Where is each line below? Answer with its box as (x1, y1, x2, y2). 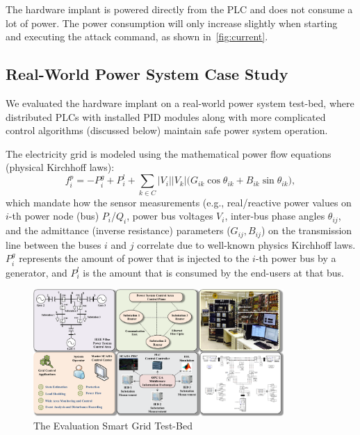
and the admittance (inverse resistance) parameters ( (6, 223, 231, 238)
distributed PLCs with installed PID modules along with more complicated (6, 109, 326, 124)
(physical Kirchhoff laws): (6, 160, 115, 174)
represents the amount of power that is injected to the (19, 251, 249, 265)
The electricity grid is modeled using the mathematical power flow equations (6, 146, 332, 161)
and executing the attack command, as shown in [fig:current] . (6, 29, 268, 44)
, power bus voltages (126, 208, 213, 223)
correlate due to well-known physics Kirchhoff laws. (137, 237, 356, 252)
